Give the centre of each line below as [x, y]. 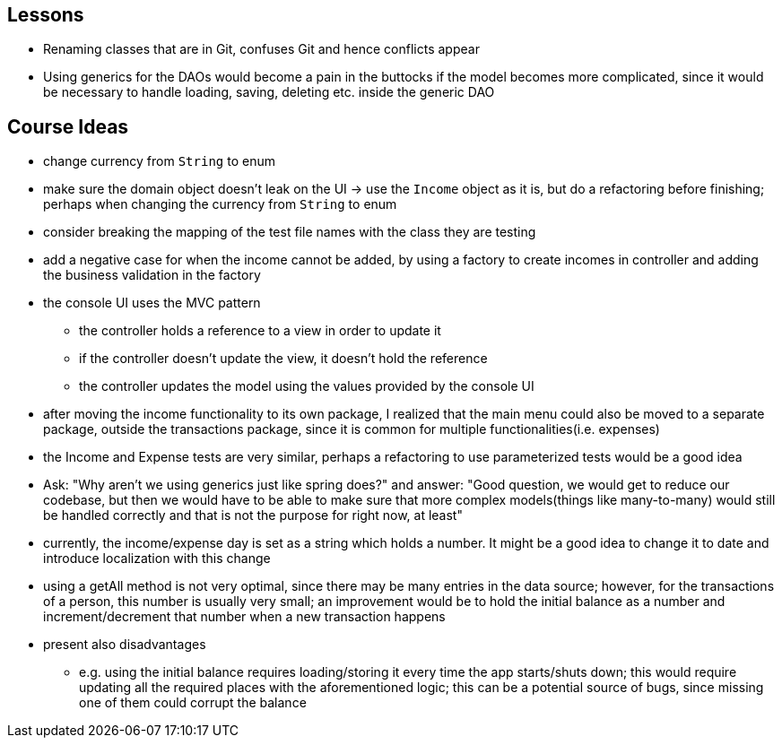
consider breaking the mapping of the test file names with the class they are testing [290, 232]
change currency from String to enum [159, 161]
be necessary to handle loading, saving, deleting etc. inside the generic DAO [269, 92]
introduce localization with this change [157, 559]
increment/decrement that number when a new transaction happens [244, 617]
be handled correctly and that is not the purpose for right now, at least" [253, 515]
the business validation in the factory [152, 275]
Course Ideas [68, 126]
